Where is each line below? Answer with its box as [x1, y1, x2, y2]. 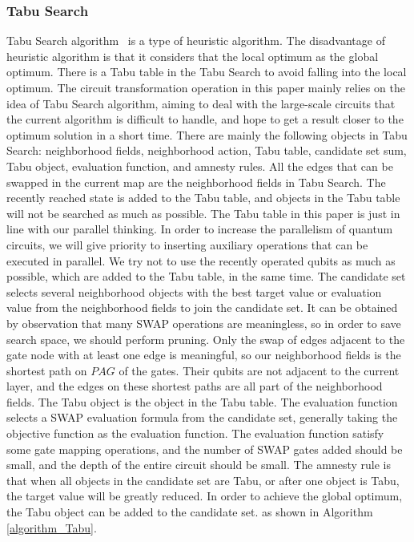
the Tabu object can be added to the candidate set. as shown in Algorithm [6, 504, 373, 520]
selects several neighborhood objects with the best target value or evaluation [6, 283, 382, 300]
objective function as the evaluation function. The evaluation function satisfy [6, 425, 384, 442]
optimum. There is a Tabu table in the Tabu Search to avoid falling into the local [6, 63, 407, 80]
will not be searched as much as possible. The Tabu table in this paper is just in [6, 204, 400, 221]
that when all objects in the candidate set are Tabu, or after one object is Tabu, [6, 471, 400, 488]
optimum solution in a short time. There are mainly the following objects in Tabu [6, 126, 408, 143]
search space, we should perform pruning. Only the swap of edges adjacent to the [6, 330, 405, 347]
